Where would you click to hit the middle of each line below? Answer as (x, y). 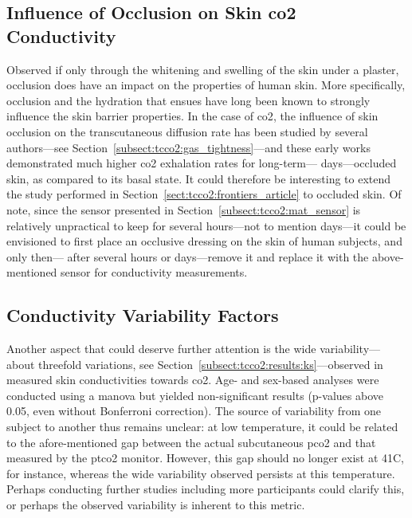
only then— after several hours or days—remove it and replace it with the (188, 256)
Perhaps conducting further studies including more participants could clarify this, (206, 489)
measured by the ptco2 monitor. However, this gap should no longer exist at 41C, (206, 458)
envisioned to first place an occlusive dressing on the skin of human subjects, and (204, 241)
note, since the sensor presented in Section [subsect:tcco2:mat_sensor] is (184, 209)
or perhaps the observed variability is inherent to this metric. (156, 505)
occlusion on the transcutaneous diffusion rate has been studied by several (187, 131)
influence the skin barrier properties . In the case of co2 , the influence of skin (192, 116)
